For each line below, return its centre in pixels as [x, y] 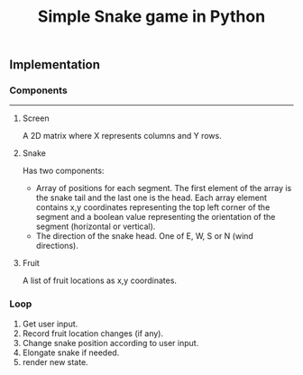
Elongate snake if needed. [71, 352]
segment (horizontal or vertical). [96, 226]
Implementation [55, 65]
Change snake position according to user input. [110, 343]
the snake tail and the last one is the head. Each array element [151, 198]
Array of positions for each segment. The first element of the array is [164, 188]
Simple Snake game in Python [151, 17]
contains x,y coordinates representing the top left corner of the [153, 207]
